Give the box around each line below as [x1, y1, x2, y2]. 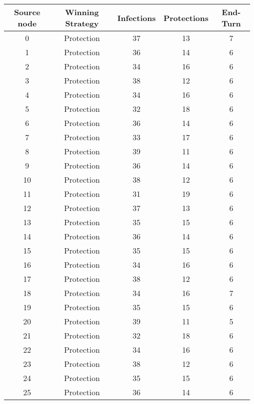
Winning [65, 6, 99, 18]
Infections [117, 12, 156, 23]
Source [14, 6, 41, 18]
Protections [163, 12, 209, 23]
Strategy [65, 18, 99, 29]
